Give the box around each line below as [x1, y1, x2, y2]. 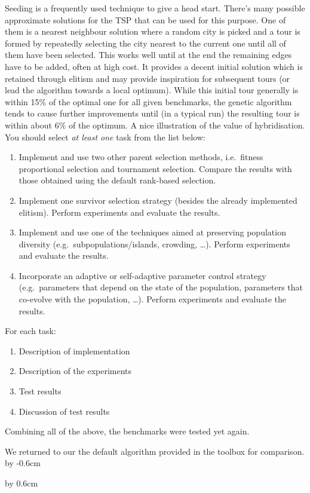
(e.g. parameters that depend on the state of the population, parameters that [19, 281, 303, 293]
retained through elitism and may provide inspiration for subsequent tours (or [5, 72, 290, 84]
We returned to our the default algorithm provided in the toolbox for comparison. [5, 445, 305, 457]
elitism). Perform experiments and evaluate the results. [19, 206, 220, 218]
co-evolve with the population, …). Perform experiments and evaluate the [19, 293, 287, 305]
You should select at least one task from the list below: [5, 130, 205, 143]
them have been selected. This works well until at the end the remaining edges [5, 48, 292, 61]
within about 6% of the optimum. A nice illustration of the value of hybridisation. [5, 118, 305, 131]
